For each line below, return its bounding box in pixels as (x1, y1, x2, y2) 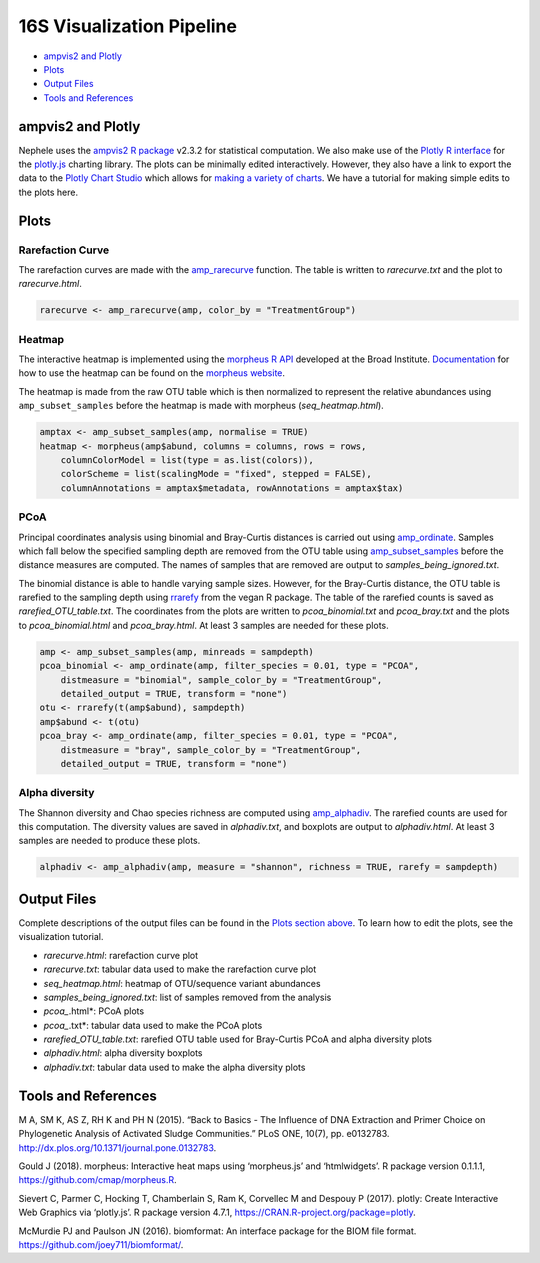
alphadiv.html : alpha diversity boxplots (43, 1047, 204, 1059)
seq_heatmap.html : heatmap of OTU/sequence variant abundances (43, 977, 321, 989)
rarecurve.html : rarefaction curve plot (43, 949, 199, 961)
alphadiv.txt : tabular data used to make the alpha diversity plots (43, 1061, 306, 1073)
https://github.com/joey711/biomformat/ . (18, 1238, 184, 1250)
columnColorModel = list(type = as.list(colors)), (60, 455, 314, 465)
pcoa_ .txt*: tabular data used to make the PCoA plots (43, 1019, 263, 1031)
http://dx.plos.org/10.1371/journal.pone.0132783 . (18, 1141, 217, 1154)
